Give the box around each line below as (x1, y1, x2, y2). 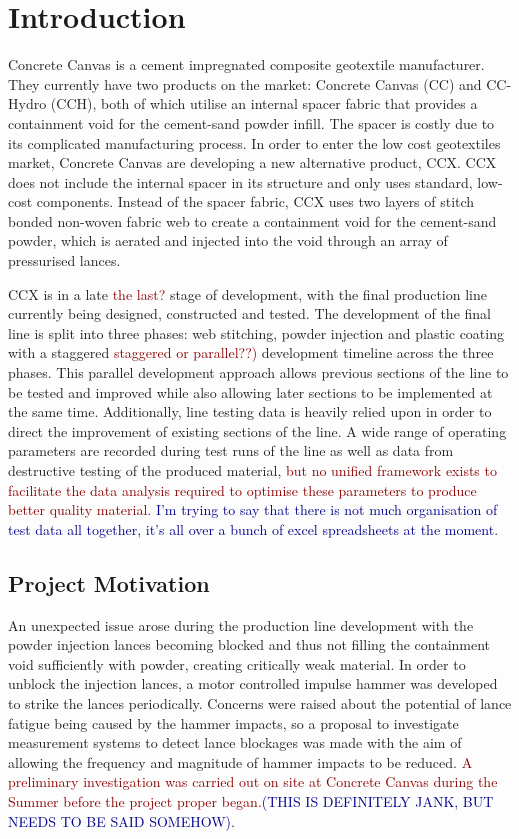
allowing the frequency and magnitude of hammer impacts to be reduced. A (8, 751, 473, 772)
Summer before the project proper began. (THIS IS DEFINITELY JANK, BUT (8, 790, 494, 811)
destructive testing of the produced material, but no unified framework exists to (8, 460, 497, 480)
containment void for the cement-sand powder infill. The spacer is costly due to (8, 112, 495, 133)
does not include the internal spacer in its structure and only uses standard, (8, 171, 473, 192)
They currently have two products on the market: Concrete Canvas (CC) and (8, 73, 482, 94)
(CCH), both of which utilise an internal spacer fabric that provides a (50, 93, 478, 114)
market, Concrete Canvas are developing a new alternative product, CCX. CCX (8, 152, 497, 173)
